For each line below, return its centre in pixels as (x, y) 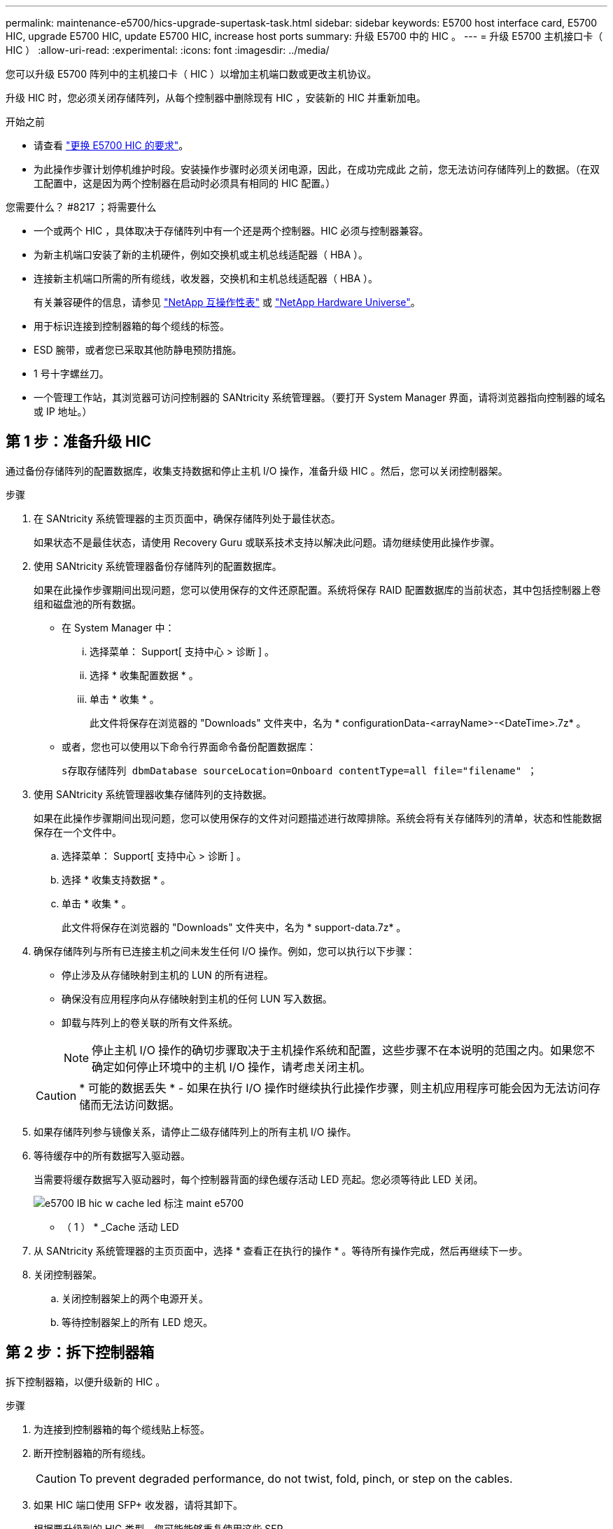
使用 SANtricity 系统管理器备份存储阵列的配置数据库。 (158, 566)
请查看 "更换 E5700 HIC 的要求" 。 (111, 145)
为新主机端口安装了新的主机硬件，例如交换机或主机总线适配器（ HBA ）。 (201, 254)
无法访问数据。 (141, 1104)
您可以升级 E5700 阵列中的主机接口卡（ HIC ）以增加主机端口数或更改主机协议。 (191, 74)
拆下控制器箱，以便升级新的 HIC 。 (86, 1381)
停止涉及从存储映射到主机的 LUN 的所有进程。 (168, 975)
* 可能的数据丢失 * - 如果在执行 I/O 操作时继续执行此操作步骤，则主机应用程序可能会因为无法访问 (334, 1088)
